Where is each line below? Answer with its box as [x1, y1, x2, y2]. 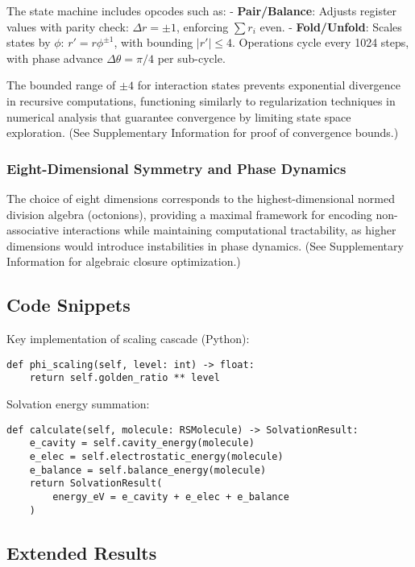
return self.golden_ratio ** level [29, 372, 220, 384]
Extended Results [6, 540, 157, 565]
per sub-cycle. [157, 49, 226, 66]
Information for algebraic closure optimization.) [6, 253, 241, 270]
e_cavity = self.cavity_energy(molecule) [29, 437, 255, 449]
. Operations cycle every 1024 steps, [231, 34, 409, 51]
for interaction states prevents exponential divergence [137, 77, 400, 93]
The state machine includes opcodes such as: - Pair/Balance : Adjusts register [6, 2, 397, 19]
